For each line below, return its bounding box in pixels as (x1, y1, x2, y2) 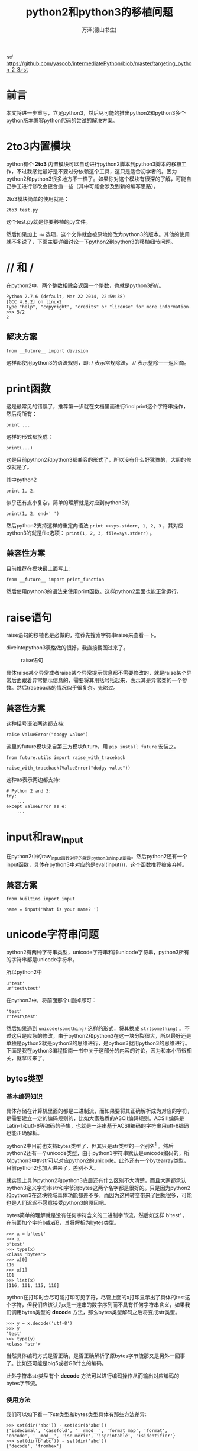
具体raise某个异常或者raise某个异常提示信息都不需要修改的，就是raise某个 (6, 670, 187, 677)
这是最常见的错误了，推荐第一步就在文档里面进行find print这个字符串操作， (6, 403, 189, 410)
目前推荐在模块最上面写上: (6, 565, 70, 572)
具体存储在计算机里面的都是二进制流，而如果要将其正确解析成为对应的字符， (6, 1107, 193, 1114)
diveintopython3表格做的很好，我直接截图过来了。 (6, 644, 129, 651)
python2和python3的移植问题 (25, 5, 173, 19)
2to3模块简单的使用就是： (6, 195, 70, 202)
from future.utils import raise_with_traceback (6, 755, 126, 761)
